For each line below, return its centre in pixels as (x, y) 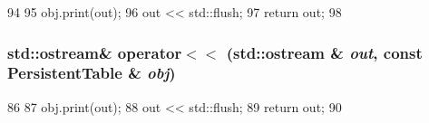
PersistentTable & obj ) (92, 73)
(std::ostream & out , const (324, 52)
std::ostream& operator (95, 52)
